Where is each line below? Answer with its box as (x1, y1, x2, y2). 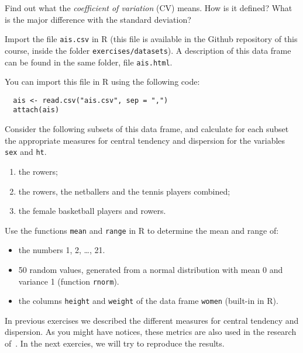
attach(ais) (13, 106, 60, 115)
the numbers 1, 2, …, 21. (18, 244, 105, 256)
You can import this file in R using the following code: (5, 75, 200, 88)
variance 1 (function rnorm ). (18, 275, 119, 287)
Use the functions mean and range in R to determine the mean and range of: (5, 224, 279, 236)
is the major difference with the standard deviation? (5, 13, 191, 25)
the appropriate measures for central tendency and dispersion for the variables (5, 134, 285, 146)
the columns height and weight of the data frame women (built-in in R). (18, 295, 278, 307)
